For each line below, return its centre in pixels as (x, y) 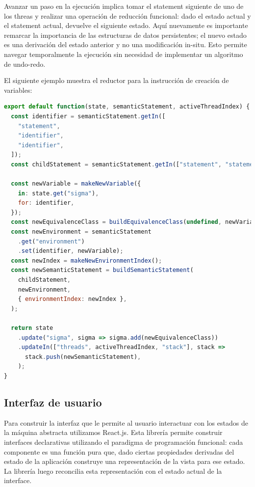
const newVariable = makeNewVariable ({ (76, 184)
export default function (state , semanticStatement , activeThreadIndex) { (127, 107)
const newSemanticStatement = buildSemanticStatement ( (102, 270)
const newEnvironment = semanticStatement (81, 232)
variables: (18, 90)
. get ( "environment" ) (51, 241)
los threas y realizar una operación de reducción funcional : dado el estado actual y (127, 15)
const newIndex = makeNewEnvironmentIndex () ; (87, 260)
